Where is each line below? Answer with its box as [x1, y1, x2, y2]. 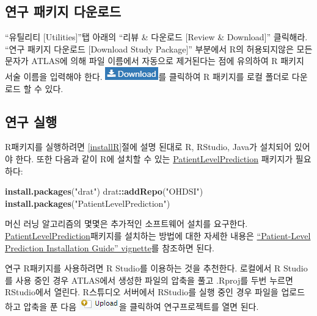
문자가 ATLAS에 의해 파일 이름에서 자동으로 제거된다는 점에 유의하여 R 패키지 [5, 54, 304, 67]
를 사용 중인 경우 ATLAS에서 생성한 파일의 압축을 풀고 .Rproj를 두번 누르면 [5, 273, 293, 286]
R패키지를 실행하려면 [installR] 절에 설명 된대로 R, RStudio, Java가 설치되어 [5, 140, 292, 153]
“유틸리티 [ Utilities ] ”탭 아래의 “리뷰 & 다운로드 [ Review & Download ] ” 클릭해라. [5, 31, 308, 43]
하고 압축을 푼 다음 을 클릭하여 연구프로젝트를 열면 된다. [5, 300, 259, 312]
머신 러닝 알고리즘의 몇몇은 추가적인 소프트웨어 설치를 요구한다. [5, 217, 248, 230]
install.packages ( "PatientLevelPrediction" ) [5, 196, 170, 209]
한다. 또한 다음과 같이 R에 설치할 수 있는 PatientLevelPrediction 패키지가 [15, 152, 293, 165]
